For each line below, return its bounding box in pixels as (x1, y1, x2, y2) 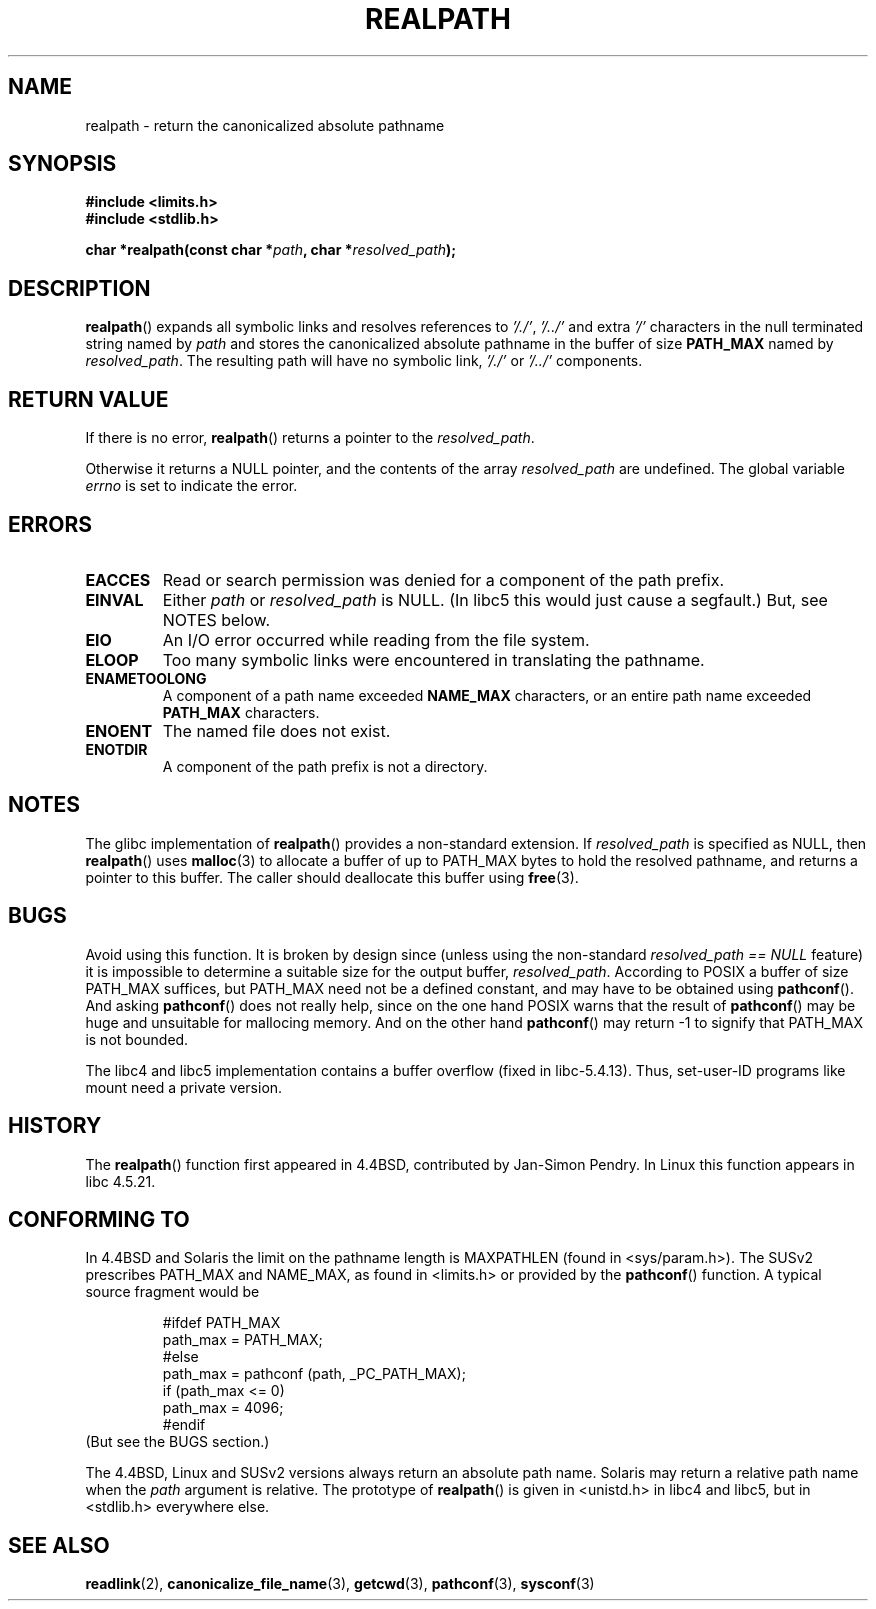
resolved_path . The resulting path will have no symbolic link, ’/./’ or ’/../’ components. (85, 352, 643, 370)
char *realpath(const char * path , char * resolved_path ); (85, 241, 457, 259)
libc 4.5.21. (85, 1172, 156, 1190)
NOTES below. (162, 609, 271, 630)
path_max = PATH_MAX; (162, 1331, 323, 1349)
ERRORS (8, 511, 93, 537)
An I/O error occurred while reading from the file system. (162, 629, 590, 650)
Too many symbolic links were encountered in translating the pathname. (162, 649, 705, 670)
